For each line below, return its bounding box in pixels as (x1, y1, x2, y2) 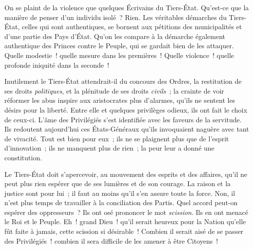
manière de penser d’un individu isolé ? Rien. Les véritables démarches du (4, 12, 227, 22)
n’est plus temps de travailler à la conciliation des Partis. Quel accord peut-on (4, 197, 238, 208)
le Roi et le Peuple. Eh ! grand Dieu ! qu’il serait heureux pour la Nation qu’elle (4, 216, 246, 227)
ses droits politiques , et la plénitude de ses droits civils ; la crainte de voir (4, 85, 224, 96)
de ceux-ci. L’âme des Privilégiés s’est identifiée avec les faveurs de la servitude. (4, 114, 242, 124)
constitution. (4, 152, 42, 162)
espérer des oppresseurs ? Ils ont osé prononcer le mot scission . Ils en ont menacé (4, 207, 248, 217)
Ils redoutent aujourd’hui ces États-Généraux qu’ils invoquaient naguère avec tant (4, 124, 249, 134)
